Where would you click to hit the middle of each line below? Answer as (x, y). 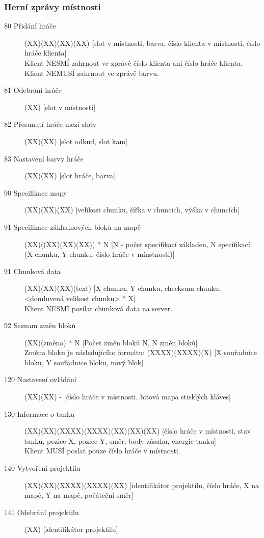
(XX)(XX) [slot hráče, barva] (70, 176)
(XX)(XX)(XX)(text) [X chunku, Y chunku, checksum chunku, (123, 288)
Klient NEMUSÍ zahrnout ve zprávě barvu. (92, 73)
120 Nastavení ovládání (40, 379)
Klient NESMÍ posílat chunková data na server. (99, 308)
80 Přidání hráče (30, 26)
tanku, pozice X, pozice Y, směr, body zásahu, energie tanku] (120, 440)
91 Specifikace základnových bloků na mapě (72, 226)
